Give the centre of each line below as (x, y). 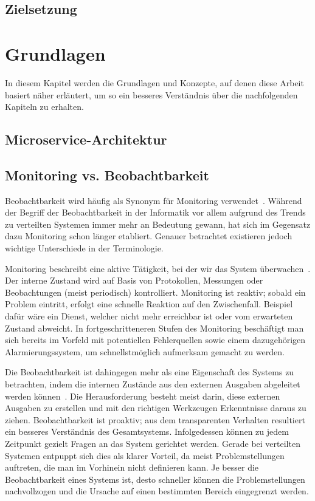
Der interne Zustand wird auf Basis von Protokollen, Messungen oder (134, 280)
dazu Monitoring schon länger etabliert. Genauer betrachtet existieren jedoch (149, 236)
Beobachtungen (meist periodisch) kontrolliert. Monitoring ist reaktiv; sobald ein (155, 292)
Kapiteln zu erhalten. (44, 107)
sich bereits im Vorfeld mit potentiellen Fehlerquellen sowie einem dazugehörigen (155, 340)
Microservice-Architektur (86, 139)
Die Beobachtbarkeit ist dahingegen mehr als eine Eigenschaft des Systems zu (150, 372)
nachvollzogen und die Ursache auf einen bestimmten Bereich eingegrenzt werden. (157, 491)
